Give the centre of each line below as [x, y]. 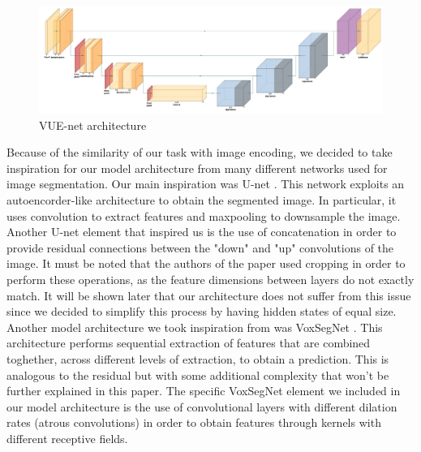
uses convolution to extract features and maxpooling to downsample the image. [204, 215]
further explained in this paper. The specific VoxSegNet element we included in [204, 391]
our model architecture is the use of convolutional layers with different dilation [202, 406]
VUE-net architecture [93, 125]
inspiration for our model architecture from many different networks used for [197, 168]
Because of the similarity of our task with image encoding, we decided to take [200, 152]
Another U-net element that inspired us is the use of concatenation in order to [202, 232]
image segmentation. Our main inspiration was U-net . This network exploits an [206, 184]
